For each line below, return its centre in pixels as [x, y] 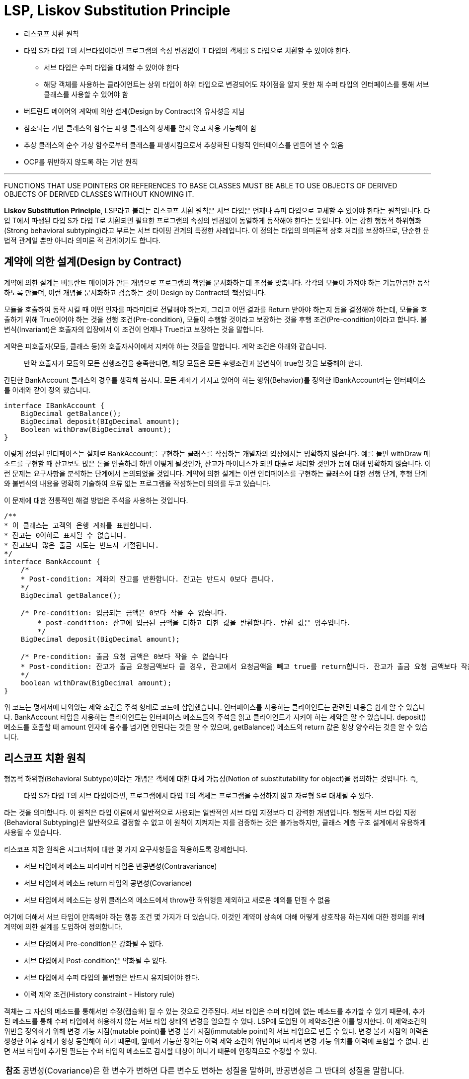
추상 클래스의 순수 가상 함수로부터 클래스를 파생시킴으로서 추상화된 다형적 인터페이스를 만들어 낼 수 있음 [184, 145]
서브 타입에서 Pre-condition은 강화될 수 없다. [94, 944]
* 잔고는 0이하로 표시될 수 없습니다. [66, 535]
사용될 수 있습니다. [33, 832]
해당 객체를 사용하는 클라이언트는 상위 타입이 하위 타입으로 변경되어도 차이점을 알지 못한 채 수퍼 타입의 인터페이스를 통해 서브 [236, 84]
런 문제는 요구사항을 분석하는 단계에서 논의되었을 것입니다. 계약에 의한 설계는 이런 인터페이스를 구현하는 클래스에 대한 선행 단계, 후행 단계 [216, 473]
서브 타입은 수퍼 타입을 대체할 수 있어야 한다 [112, 67]
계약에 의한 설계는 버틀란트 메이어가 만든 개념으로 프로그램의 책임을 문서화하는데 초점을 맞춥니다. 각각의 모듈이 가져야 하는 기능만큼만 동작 [217, 282]
